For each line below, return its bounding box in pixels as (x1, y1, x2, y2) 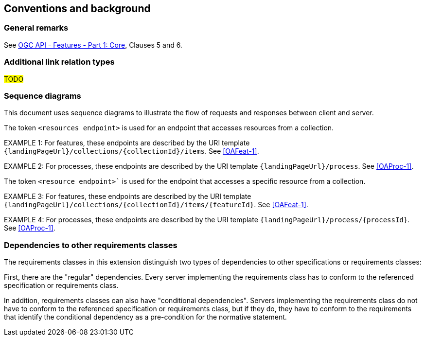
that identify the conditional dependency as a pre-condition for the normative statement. (4, 313, 287, 322)
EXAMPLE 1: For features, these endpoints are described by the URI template (4, 139, 250, 147)
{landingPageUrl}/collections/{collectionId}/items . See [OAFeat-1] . (4, 147, 259, 156)
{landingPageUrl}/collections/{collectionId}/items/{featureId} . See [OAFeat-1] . (4, 200, 308, 209)
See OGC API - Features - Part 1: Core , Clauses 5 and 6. (4, 40, 182, 49)
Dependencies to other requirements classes (4, 240, 177, 250)
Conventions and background (4, 2, 151, 15)
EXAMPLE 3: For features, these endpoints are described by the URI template (4, 192, 251, 201)
